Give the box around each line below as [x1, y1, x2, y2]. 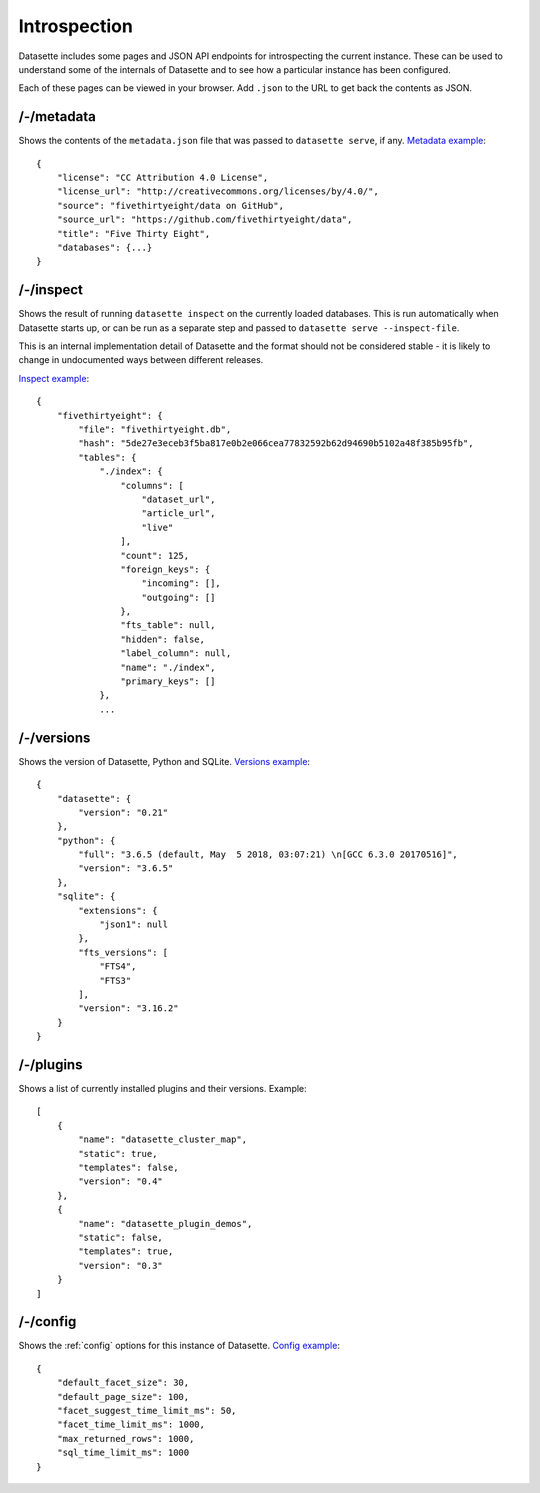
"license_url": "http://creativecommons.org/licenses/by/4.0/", [56, 186, 379, 197]
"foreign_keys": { [120, 563, 211, 575]
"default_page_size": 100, [56, 1391, 190, 1402]
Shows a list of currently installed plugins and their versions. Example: [18, 1083, 307, 1095]
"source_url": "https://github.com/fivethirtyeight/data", [56, 214, 353, 225]
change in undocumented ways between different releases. [18, 354, 264, 366]
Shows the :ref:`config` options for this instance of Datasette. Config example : [18, 1340, 340, 1352]
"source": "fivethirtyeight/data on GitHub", [56, 200, 285, 211]
